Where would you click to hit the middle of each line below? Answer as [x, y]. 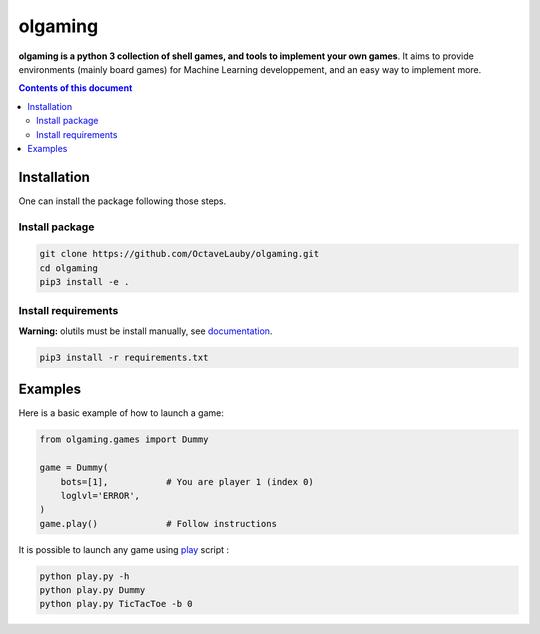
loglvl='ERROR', [100, 495]
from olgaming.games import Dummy [124, 439]
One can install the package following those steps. [122, 201]
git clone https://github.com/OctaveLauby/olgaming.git [179, 254]
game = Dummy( [74, 468]
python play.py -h [84, 576]
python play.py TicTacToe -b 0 [116, 604]
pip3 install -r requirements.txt [124, 357]
